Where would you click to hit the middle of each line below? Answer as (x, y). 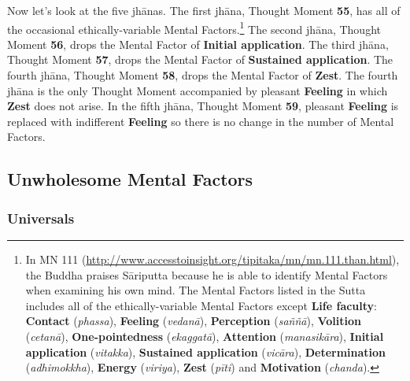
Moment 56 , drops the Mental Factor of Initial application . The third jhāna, (198, 44)
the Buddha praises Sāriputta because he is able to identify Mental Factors (207, 274)
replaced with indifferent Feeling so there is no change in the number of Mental (201, 121)
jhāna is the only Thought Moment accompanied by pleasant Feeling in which (198, 90)
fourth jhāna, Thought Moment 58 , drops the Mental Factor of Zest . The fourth (203, 75)
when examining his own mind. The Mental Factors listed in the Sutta (196, 290)
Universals (41, 218)
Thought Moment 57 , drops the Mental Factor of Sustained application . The (200, 59)
